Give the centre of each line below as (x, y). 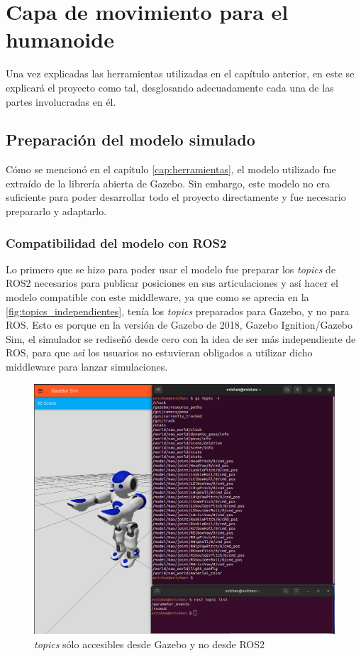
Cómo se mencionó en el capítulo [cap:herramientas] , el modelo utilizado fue (171, 169)
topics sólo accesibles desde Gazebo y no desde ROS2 (149, 644)
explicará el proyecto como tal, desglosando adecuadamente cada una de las (170, 87)
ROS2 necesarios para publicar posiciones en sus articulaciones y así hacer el (172, 283)
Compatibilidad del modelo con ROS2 (116, 242)
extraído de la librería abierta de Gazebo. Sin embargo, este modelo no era (168, 183)
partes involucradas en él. (61, 101)
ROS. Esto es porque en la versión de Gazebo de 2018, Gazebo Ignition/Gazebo (179, 325)
